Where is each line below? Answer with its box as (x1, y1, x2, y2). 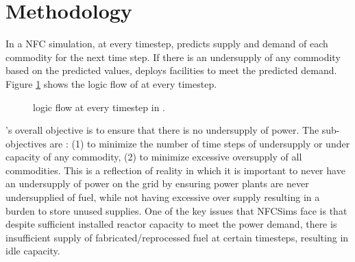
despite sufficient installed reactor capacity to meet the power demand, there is (5, 217, 337, 231)
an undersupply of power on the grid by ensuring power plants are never (5, 176, 309, 191)
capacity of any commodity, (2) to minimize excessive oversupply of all (5, 150, 302, 164)
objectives (5, 136, 47, 150)
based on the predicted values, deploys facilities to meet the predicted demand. (5, 63, 337, 78)
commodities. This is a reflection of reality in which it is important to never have (5, 163, 345, 177)
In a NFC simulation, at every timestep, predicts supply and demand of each (5, 36, 328, 51)
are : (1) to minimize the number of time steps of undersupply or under (49, 136, 350, 150)
